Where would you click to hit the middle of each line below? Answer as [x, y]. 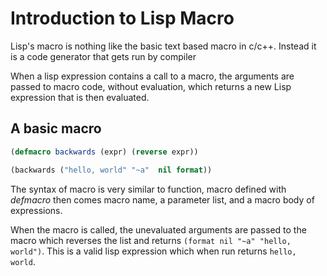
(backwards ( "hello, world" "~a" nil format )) [111, 170]
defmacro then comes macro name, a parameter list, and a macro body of [162, 199]
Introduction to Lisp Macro [122, 18]
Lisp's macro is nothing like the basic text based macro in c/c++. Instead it [163, 46]
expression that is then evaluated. [80, 97]
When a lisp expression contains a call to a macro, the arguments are [152, 76]
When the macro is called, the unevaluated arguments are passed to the [158, 229]
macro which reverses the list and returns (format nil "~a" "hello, [151, 240]
